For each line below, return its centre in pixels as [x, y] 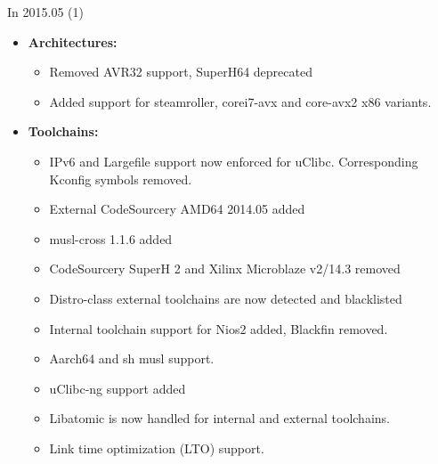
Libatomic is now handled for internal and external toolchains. [219, 418]
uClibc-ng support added [118, 388]
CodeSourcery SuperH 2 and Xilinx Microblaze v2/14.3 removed [225, 269]
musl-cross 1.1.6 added [111, 238]
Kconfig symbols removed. [121, 179]
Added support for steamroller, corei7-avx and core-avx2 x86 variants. [240, 101]
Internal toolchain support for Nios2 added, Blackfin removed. [219, 328]
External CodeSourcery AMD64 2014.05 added [177, 209]
